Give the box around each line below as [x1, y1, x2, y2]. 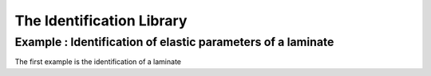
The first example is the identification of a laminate [14, 57, 181, 66]
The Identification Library [14, 12, 188, 29]
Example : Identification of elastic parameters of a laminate [14, 35, 334, 49]
